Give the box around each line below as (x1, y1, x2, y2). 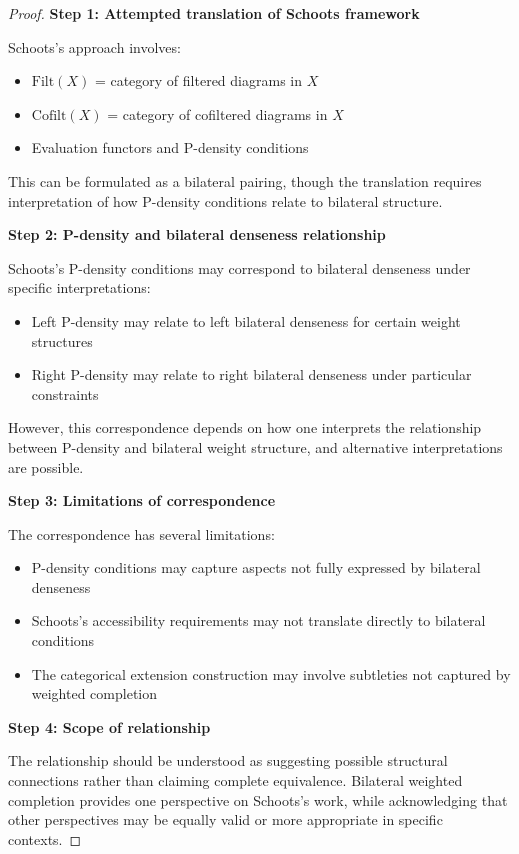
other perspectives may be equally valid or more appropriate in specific (8, 809, 443, 830)
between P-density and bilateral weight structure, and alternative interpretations (8, 436, 503, 457)
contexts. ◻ (8, 828, 82, 849)
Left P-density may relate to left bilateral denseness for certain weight (31, 310, 461, 331)
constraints (31, 383, 99, 404)
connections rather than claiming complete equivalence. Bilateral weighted (8, 770, 463, 791)
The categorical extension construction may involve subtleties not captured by (31, 663, 511, 684)
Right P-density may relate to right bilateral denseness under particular (31, 364, 472, 385)
